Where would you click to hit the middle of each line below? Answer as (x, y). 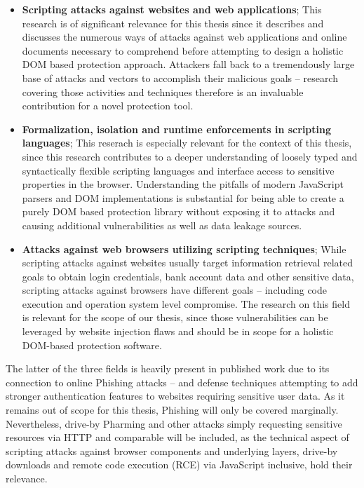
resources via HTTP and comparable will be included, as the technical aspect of (177, 437)
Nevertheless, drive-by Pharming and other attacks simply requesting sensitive (174, 423)
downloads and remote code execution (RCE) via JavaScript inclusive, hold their (179, 465)
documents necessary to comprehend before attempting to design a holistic (183, 50)
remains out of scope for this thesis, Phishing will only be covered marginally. (172, 410)
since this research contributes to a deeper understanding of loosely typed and (190, 156)
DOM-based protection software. (92, 345)
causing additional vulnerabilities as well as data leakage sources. (162, 225)
